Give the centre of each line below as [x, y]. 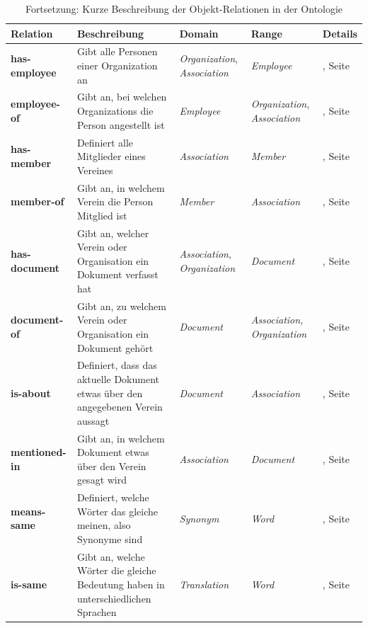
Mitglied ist [102, 215]
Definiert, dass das [117, 365]
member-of [38, 201]
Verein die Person [115, 201]
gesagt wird [102, 480]
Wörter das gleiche [117, 511]
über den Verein [111, 466]
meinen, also [104, 525]
